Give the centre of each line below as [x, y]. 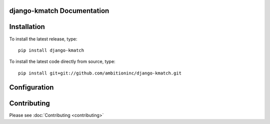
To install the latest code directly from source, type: [62, 61]
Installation [27, 27]
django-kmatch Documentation [59, 11]
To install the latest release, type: [43, 39]
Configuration [31, 87]
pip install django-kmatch [51, 50]
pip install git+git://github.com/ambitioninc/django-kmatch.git [100, 73]
